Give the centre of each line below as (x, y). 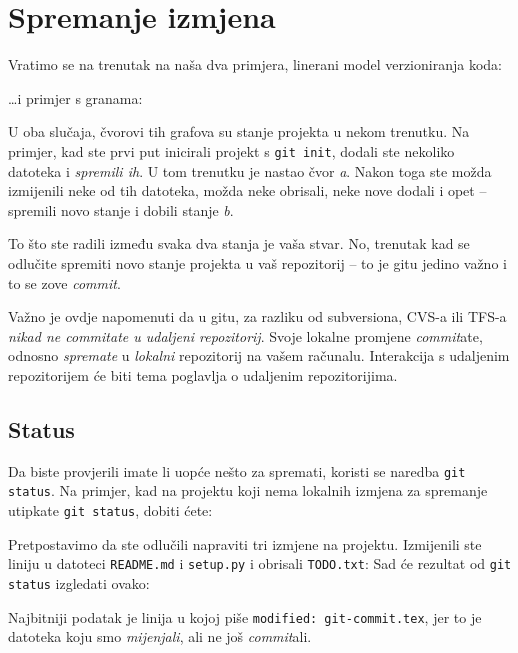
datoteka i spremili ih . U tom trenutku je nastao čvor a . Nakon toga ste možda (250, 170)
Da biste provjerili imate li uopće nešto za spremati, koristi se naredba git (237, 470)
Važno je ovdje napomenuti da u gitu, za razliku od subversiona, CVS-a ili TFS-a (257, 316)
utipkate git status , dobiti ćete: (110, 510)
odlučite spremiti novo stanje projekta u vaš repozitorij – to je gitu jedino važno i (257, 262)
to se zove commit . (64, 282)
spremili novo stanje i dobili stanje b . (121, 209)
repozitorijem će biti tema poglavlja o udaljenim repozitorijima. (203, 374)
